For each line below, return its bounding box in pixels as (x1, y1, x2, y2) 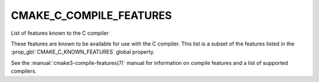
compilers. (11, 68, 37, 75)
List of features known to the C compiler (11, 29, 109, 37)
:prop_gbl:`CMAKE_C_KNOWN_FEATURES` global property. (11, 48, 155, 55)
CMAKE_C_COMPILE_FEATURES (11, 9, 172, 22)
